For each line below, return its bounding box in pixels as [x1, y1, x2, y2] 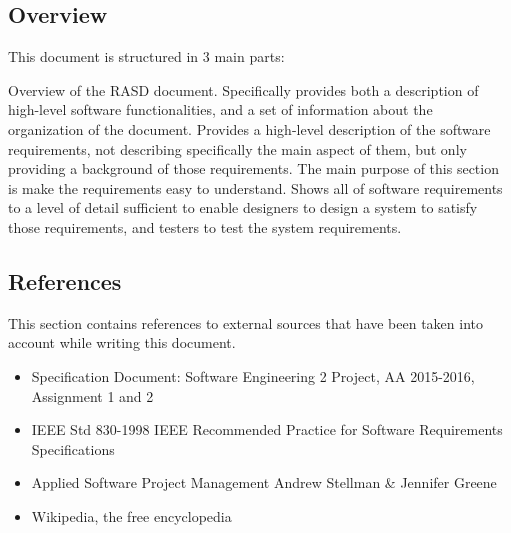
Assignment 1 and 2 [31, 385, 154, 406]
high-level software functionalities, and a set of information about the [8, 99, 433, 120]
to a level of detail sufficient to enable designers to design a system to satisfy [8, 197, 478, 218]
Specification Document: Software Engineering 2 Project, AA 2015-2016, [31, 365, 475, 386]
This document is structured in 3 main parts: [8, 46, 285, 67]
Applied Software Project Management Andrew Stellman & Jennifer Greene [31, 472, 497, 493]
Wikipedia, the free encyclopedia [31, 505, 232, 526]
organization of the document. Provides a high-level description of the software [8, 118, 491, 139]
